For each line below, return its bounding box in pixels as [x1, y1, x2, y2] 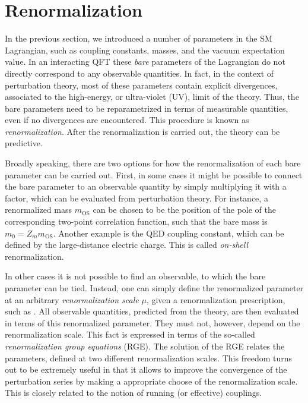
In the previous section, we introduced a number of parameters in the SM [5, 32, 272, 45]
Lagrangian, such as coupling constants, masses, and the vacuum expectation [5, 43, 285, 56]
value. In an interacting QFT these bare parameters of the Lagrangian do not [5, 55, 285, 68]
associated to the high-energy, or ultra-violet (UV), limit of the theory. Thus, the [5, 90, 299, 103]
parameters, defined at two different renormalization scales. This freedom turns [5, 351, 293, 364]
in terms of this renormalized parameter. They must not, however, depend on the [5, 316, 300, 329]
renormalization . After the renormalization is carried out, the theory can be [5, 125, 280, 137]
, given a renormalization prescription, [146, 293, 285, 306]
